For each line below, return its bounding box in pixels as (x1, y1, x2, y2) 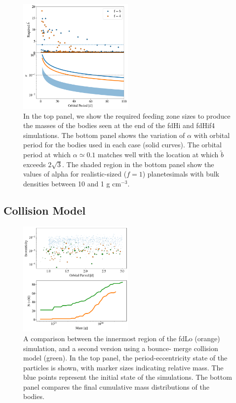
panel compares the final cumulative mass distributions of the (23, 381, 209, 392)
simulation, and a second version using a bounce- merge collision (23, 343, 218, 353)
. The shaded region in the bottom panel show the (62, 159, 214, 169)
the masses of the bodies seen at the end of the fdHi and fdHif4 (23, 120, 215, 131)
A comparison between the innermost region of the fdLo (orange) (23, 333, 220, 343)
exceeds (23, 159, 46, 169)
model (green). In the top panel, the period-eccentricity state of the (23, 353, 228, 363)
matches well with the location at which (97, 149, 219, 160)
